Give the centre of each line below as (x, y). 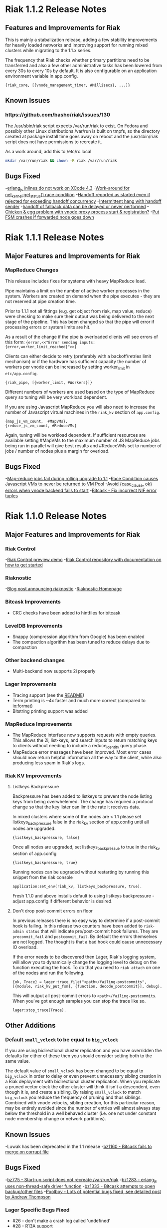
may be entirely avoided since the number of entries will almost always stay (83, 1108)
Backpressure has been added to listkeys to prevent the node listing (82, 796)
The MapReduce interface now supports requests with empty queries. (84, 735)
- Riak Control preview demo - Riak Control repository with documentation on (83, 560)
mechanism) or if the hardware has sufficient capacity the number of (76, 361)
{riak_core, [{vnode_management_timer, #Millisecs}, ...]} (68, 85)
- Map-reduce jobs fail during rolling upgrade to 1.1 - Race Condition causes (82, 479)
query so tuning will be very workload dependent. (56, 397)
